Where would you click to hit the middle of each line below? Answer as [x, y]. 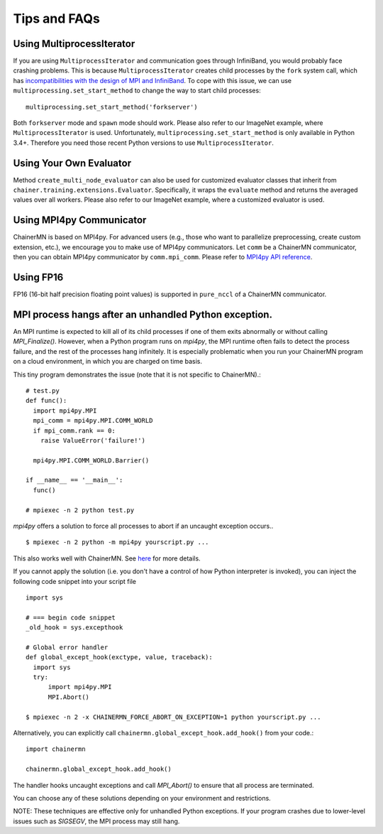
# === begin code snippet [71, 617]
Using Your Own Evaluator [72, 163]
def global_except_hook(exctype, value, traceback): [119, 657]
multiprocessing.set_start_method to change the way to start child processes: [137, 91]
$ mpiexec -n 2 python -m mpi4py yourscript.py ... [117, 542]
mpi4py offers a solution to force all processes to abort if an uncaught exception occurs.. [143, 526]
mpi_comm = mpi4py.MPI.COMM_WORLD [93, 421]
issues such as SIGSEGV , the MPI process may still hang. [96, 821]
